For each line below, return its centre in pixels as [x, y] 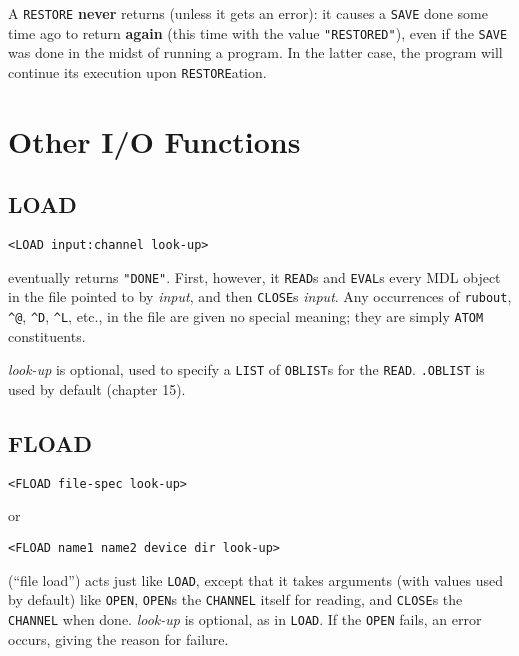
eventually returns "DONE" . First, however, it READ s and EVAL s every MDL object [254, 276]
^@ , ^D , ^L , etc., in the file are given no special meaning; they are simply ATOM [246, 316]
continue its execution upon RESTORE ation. [137, 71]
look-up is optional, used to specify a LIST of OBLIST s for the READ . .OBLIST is [246, 369]
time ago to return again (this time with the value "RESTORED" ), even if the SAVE [258, 32]
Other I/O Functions [154, 140]
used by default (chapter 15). [97, 389]
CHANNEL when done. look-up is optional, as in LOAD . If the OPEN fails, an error [245, 619]
